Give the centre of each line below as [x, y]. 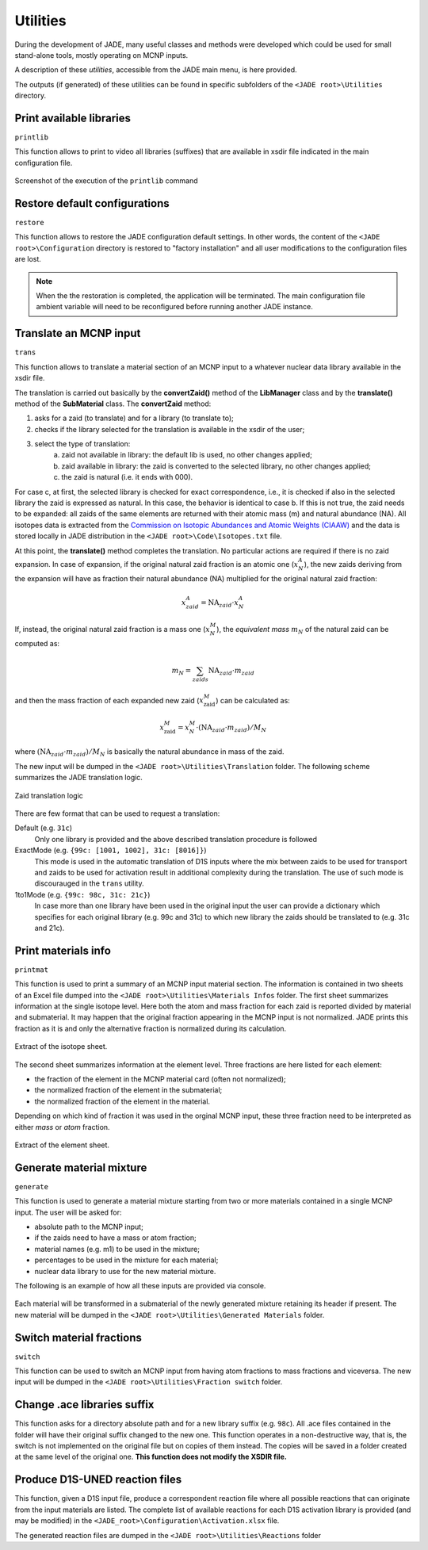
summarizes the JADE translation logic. [78, 778]
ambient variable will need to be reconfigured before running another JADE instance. [174, 307]
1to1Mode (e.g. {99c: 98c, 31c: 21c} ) [82, 894]
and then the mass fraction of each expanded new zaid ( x [109, 700]
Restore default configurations [92, 203]
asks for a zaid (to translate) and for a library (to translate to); [134, 418]
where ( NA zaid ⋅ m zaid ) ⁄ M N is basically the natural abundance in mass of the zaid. [149, 753]
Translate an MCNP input [78, 333]
